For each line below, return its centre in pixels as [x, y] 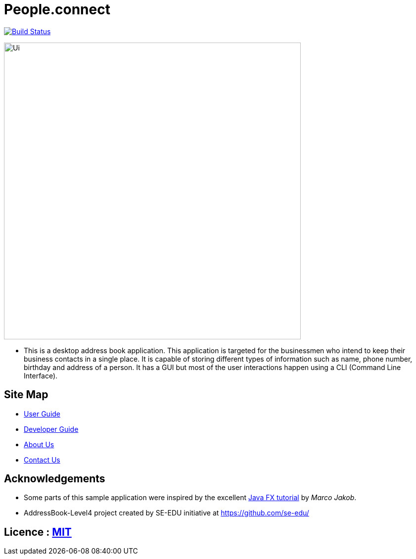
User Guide [42, 414]
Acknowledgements [55, 479]
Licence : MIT [38, 532]
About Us [39, 444]
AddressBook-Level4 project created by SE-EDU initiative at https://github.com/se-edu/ [166, 513]
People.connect [57, 9]
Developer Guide [51, 429]
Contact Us [42, 460]
